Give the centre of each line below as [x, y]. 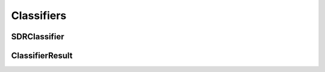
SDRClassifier [38, 37]
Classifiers [39, 15]
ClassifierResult [42, 56]
